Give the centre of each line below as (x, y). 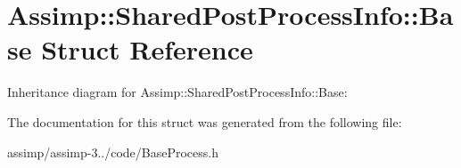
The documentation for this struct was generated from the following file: (205, 121)
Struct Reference (147, 49)
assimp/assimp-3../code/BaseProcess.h (113, 152)
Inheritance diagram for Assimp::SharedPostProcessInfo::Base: (177, 92)
